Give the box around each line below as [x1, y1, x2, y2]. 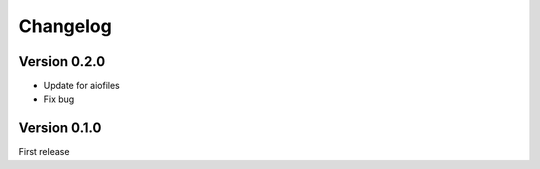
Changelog [18, 15, 112, 37]
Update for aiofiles [43, 80, 120, 92]
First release [18, 146, 70, 158]
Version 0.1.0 [18, 120, 102, 137]
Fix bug [43, 93, 75, 105]
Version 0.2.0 [18, 53, 106, 70]
